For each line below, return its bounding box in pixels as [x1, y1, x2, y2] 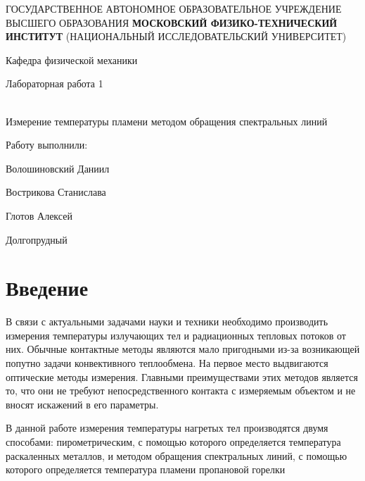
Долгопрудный [6, 232, 68, 246]
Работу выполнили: [6, 137, 88, 152]
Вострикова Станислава [6, 185, 106, 199]
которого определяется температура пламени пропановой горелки [6, 462, 286, 477]
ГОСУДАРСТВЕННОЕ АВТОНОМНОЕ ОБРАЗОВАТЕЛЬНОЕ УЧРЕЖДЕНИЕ [6, 1, 342, 15]
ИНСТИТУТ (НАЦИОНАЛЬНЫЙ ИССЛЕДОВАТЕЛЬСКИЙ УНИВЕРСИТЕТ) [6, 29, 347, 44]
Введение [6, 273, 89, 302]
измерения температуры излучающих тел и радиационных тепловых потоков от [6, 327, 346, 342]
